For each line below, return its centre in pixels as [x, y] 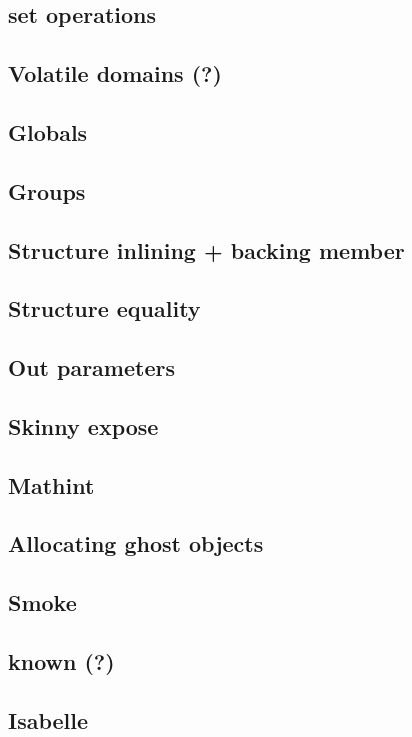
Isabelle [48, 719]
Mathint [51, 484]
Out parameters [91, 367]
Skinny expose [83, 425]
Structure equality [104, 308]
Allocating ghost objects [136, 543]
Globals [48, 131]
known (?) [61, 660]
